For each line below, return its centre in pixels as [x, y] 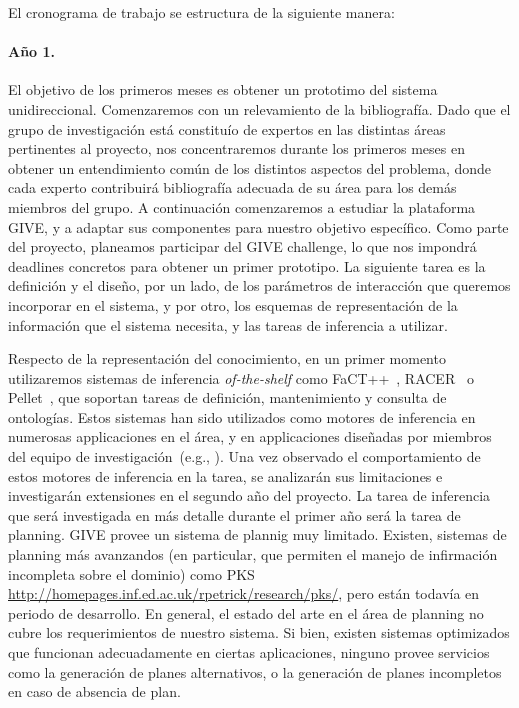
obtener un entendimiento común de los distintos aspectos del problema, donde [250, 167]
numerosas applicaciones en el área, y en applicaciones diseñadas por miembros [250, 436]
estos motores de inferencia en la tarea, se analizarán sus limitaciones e [225, 475]
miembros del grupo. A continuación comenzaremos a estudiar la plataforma [242, 206]
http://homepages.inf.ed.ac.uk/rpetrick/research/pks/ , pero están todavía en [244, 593]
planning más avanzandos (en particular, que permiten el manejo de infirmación [253, 554]
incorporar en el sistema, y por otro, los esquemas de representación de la [233, 304]
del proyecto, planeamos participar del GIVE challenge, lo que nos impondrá [242, 246]
